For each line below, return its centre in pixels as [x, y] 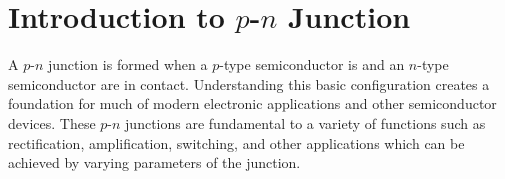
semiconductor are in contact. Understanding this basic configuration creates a [249, 83]
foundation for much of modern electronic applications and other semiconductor [252, 103]
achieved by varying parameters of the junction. [154, 162]
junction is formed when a [127, 64]
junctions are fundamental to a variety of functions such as [305, 122]
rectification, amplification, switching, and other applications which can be [236, 142]
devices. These [52, 122]
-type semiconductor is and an [312, 64]
